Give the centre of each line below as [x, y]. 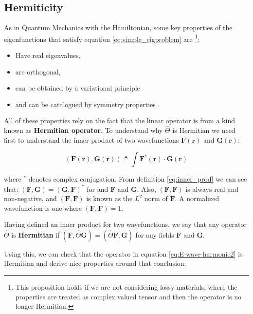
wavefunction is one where [43, 208]
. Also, [146, 189]
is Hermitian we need [204, 130]
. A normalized [197, 198]
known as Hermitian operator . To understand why [83, 130]
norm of [156, 198]
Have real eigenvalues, [48, 55]
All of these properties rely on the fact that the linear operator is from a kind [119, 120]
